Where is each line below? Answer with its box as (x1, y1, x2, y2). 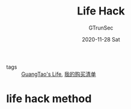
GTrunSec (88, 24, 114, 31)
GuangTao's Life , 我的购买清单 (21, 70, 96, 78)
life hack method (6, 92, 92, 106)
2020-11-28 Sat (82, 36, 120, 43)
